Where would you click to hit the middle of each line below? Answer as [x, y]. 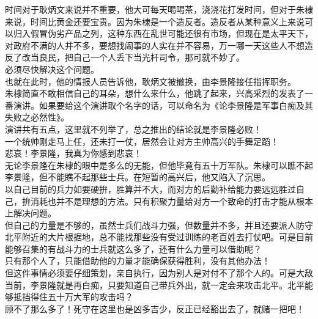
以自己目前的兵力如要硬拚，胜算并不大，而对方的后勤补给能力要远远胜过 [150, 189]
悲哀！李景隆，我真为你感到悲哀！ [73, 153]
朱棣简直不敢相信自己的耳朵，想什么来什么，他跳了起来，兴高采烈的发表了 [155, 93]
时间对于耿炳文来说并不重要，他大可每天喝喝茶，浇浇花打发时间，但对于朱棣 [159, 9]
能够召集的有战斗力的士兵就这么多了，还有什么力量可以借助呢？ [133, 248]
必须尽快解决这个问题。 [52, 69]
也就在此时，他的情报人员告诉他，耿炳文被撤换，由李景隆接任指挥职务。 [150, 81]
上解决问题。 [31, 213]
